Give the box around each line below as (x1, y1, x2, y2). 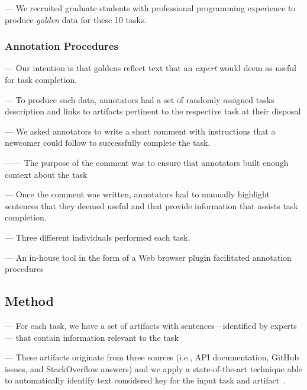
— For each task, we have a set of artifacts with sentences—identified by (5, 319, 268, 331)
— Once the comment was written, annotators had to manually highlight (5, 188, 270, 200)
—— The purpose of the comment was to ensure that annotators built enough (5, 156, 289, 168)
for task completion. (5, 73, 77, 85)
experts (270, 319, 297, 331)
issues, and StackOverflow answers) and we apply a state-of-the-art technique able (5, 362, 302, 375)
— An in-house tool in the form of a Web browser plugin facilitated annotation (5, 251, 292, 263)
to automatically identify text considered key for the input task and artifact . (5, 374, 286, 386)
